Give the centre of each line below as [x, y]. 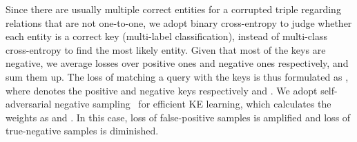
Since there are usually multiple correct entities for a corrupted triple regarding [173, 9]
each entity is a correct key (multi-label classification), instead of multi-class [166, 36]
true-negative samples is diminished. [82, 131]
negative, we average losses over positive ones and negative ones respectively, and [177, 63]
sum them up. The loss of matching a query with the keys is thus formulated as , [177, 76]
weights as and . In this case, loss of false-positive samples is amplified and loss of [178, 117]
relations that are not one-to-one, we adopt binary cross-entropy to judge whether [179, 22]
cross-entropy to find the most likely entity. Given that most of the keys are [166, 49]
